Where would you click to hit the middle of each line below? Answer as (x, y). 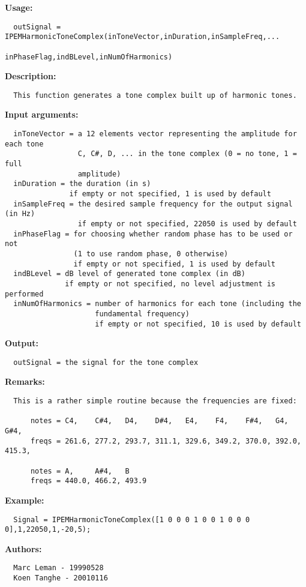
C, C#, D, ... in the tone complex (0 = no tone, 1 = (187, 154)
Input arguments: (42, 114)
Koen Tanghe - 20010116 (61, 578)
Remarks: (25, 381)
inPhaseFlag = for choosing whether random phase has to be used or (153, 234)
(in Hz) (20, 214)
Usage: (19, 7)
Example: (25, 500)
